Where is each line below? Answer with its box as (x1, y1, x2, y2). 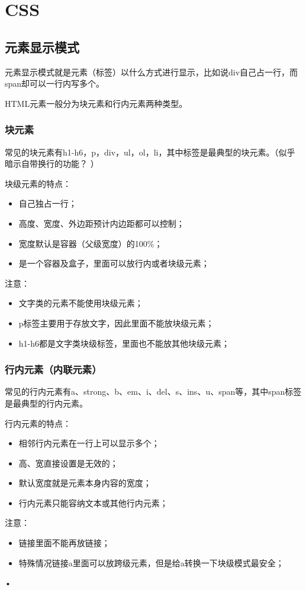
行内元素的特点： (5, 417, 71, 429)
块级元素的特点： (5, 177, 71, 189)
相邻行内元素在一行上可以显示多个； (18, 437, 160, 449)
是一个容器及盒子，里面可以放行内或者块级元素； (18, 257, 210, 269)
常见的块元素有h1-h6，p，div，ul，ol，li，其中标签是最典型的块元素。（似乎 (5, 145, 295, 158)
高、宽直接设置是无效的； (18, 456, 118, 469)
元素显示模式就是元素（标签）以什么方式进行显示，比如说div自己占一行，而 (5, 65, 298, 78)
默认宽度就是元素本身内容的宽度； (18, 477, 152, 489)
